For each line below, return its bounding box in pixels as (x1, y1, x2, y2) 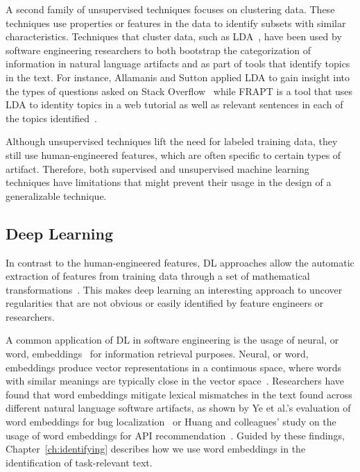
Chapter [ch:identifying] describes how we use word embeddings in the (6, 441, 306, 456)
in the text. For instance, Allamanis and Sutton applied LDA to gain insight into (6, 69, 350, 84)
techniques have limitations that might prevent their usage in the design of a (6, 175, 332, 189)
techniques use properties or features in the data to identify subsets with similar (6, 15, 346, 30)
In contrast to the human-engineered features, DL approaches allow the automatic (6, 255, 354, 269)
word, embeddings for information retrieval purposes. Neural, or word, (6, 346, 309, 361)
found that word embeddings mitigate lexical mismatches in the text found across (6, 387, 352, 401)
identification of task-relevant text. (6, 455, 153, 469)
